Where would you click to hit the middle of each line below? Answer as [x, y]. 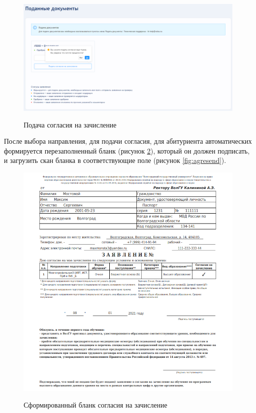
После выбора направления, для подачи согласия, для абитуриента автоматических [128, 141]
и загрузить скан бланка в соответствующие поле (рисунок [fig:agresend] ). [115, 160]
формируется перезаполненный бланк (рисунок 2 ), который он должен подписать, [127, 150]
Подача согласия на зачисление [70, 124]
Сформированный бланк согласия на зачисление [96, 404]
